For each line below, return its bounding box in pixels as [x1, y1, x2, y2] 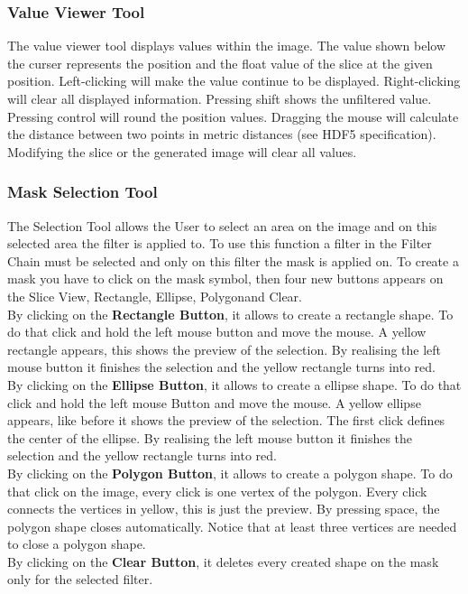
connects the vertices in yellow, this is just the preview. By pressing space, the [7, 499, 440, 518]
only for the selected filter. [7, 570, 153, 589]
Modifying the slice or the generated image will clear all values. [7, 142, 357, 161]
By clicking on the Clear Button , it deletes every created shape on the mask [7, 552, 439, 571]
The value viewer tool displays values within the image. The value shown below [7, 36, 446, 55]
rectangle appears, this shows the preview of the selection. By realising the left [7, 339, 442, 358]
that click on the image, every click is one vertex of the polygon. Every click [7, 481, 427, 500]
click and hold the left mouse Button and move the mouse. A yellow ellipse [7, 393, 421, 412]
